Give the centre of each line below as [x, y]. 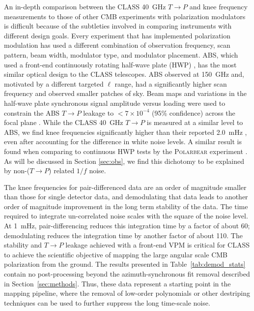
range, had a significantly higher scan [171, 83]
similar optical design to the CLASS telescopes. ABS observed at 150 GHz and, [124, 74]
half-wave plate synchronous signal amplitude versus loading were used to [115, 103]
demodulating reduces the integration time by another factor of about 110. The [123, 235]
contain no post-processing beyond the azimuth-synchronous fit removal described [127, 274]
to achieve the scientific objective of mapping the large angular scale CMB [116, 254]
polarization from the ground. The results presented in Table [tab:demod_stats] [125, 264]
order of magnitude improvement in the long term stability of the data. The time [126, 206]
